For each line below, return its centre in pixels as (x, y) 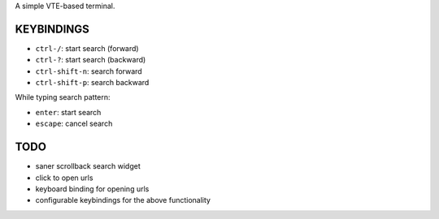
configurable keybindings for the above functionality (123, 200)
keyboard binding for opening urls (92, 189)
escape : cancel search (74, 124)
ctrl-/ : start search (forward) (87, 48)
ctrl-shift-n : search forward (89, 71)
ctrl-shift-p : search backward (92, 83)
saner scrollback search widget (88, 166)
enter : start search (68, 112)
